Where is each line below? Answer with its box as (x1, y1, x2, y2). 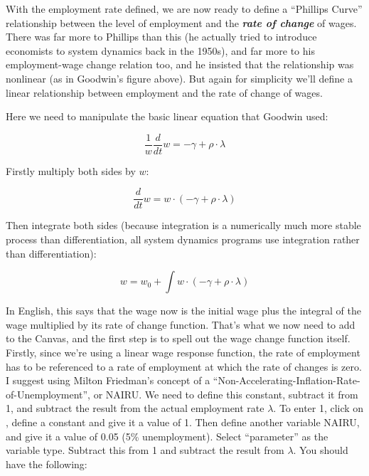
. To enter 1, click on (273, 401, 364, 416)
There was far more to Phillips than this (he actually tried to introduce (6, 29, 317, 44)
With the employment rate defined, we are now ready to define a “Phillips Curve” (6, 1, 363, 16)
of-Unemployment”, (6, 386, 90, 401)
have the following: (6, 456, 87, 471)
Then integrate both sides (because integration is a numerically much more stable (6, 218, 361, 233)
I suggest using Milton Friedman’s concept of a (6, 373, 210, 388)
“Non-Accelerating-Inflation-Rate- (213, 373, 360, 388)
